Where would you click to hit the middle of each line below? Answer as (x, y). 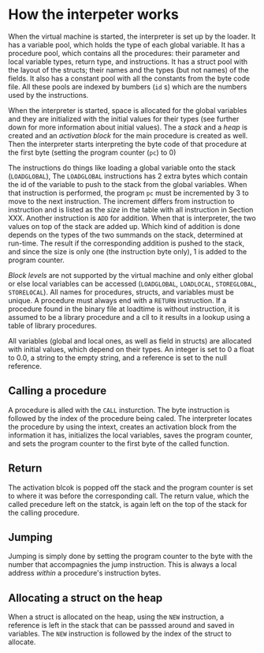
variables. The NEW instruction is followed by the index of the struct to (120, 634)
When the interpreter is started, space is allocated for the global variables (128, 110)
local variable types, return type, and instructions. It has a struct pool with (128, 62)
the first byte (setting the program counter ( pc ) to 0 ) (92, 152)
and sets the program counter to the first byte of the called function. (119, 443)
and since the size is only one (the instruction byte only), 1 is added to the (128, 251)
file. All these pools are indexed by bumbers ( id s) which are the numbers (128, 86)
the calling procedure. (44, 512)
